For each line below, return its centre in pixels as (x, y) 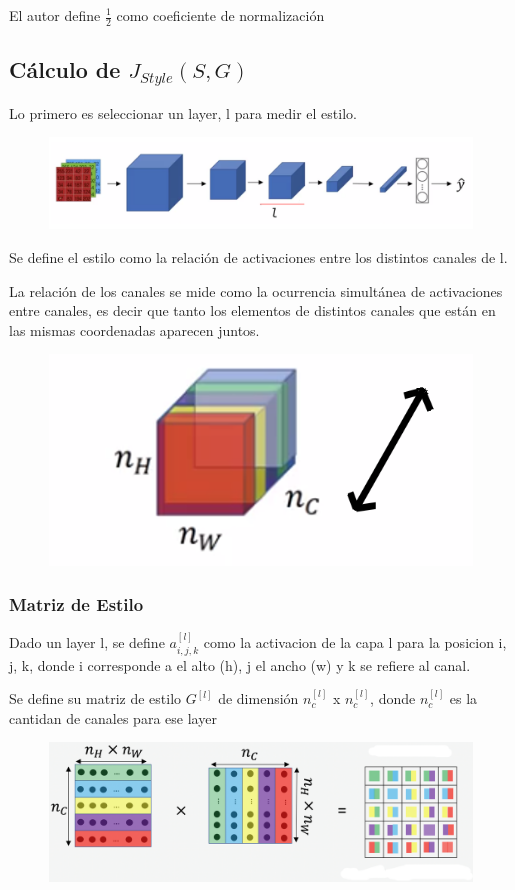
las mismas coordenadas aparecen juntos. (134, 329)
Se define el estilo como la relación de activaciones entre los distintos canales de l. (258, 256)
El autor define (55, 15)
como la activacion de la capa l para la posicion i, (355, 642)
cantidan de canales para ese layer (113, 717)
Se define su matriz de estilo (95, 698)
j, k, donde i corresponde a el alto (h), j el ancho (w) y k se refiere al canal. (240, 664)
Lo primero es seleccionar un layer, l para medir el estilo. (183, 112)
